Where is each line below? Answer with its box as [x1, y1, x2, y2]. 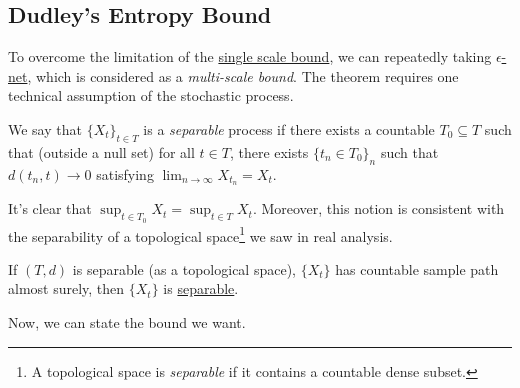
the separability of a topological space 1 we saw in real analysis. [8, 222, 393, 246]
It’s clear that [8, 198, 92, 219]
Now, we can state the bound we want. [8, 312, 246, 333]
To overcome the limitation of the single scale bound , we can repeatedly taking [8, 46, 492, 67]
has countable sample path [335, 258, 499, 279]
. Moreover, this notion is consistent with [252, 198, 505, 219]
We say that [8, 118, 82, 139]
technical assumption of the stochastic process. [8, 85, 294, 106]
